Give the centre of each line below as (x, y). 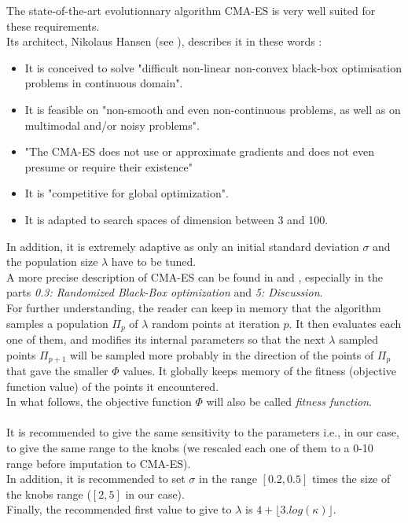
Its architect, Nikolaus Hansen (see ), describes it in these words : (164, 41)
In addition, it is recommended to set (96, 479)
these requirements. (53, 26)
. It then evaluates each (345, 323)
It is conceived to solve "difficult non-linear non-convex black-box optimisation (213, 67)
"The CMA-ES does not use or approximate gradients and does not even (199, 151)
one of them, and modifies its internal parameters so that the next (166, 339)
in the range (228, 479)
